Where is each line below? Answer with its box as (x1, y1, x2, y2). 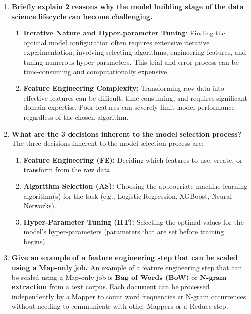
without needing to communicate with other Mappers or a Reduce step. (11, 301, 228, 311)
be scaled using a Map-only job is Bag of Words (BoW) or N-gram (11, 272, 227, 282)
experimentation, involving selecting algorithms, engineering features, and (23, 47, 246, 57)
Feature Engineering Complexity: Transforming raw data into (23, 83, 224, 93)
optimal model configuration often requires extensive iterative (23, 37, 210, 47)
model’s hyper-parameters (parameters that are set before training (23, 226, 224, 237)
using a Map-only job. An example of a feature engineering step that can (11, 262, 242, 273)
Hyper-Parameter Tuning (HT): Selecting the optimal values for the (23, 216, 244, 227)
